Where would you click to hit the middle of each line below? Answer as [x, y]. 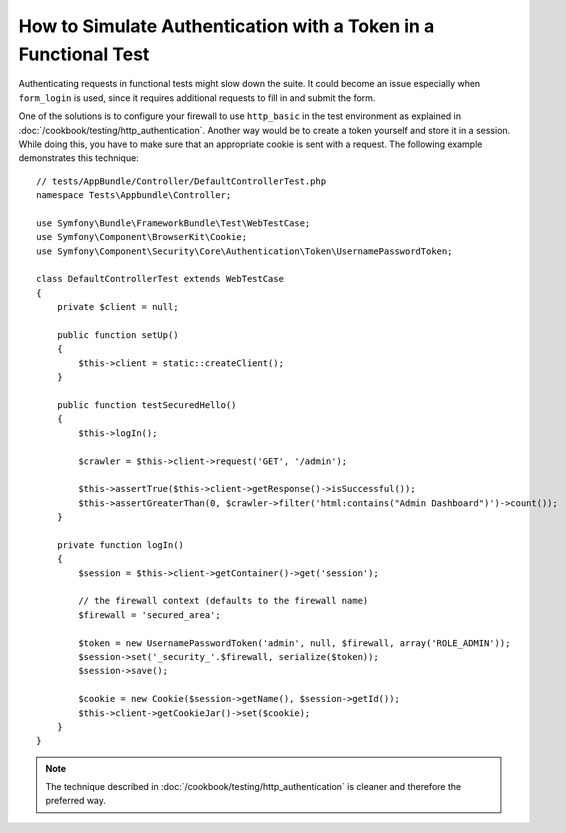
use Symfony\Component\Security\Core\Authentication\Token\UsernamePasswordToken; [244, 251]
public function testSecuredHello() [146, 404]
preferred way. [76, 801]
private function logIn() [120, 544]
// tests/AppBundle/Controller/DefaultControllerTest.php [181, 181]
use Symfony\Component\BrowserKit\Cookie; [142, 237]
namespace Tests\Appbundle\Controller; [134, 195]
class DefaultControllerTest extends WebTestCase [160, 279]
